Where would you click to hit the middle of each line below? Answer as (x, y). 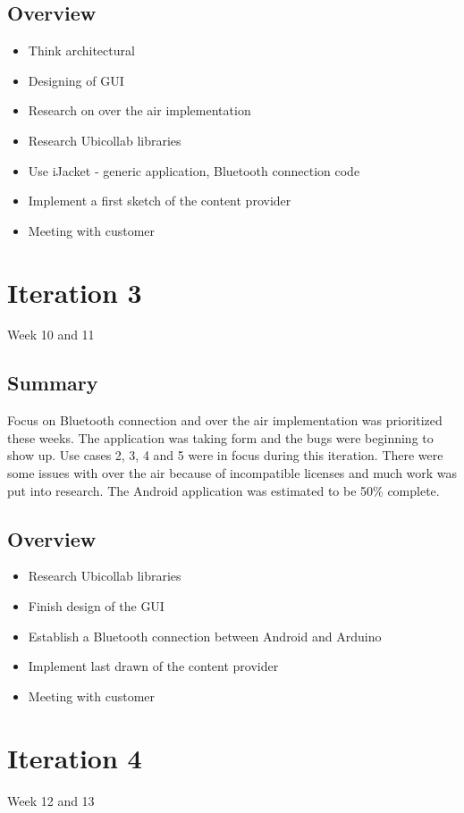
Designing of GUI (76, 80)
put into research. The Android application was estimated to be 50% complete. (224, 490)
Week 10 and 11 (51, 335)
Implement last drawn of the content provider (153, 666)
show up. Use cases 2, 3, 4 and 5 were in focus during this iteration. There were (225, 455)
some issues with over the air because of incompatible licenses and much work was (232, 473)
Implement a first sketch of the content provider (160, 201)
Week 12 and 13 (51, 800)
